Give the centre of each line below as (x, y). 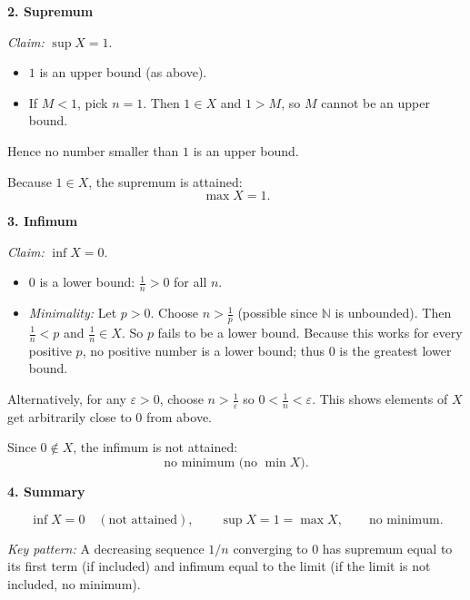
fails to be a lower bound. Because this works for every (310, 332)
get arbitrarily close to (70, 416)
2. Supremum (50, 11)
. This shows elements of (380, 399)
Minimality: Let (73, 313)
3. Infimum (43, 221)
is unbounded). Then (393, 313)
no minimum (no (210, 463)
